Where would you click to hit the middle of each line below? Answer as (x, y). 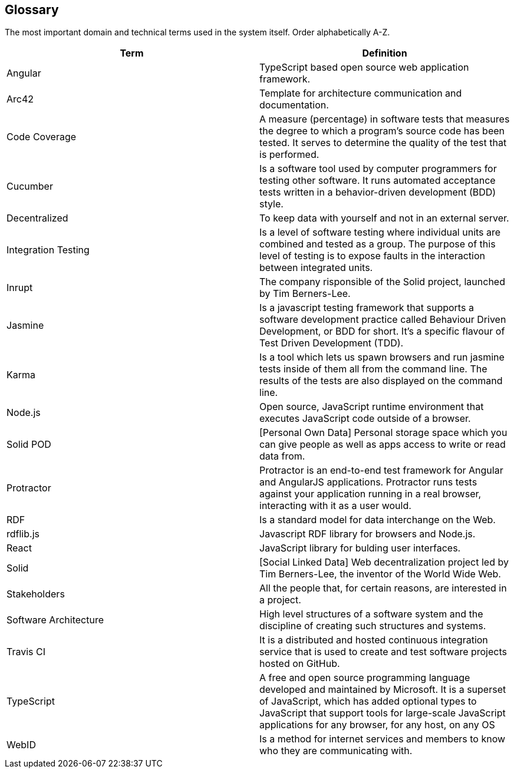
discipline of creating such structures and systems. (373, 626)
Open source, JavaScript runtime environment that (372, 407)
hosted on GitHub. (300, 664)
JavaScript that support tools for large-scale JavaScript (383, 713)
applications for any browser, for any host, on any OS (377, 725)
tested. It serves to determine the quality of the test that (383, 143)
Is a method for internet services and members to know (383, 739)
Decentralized (37, 218)
